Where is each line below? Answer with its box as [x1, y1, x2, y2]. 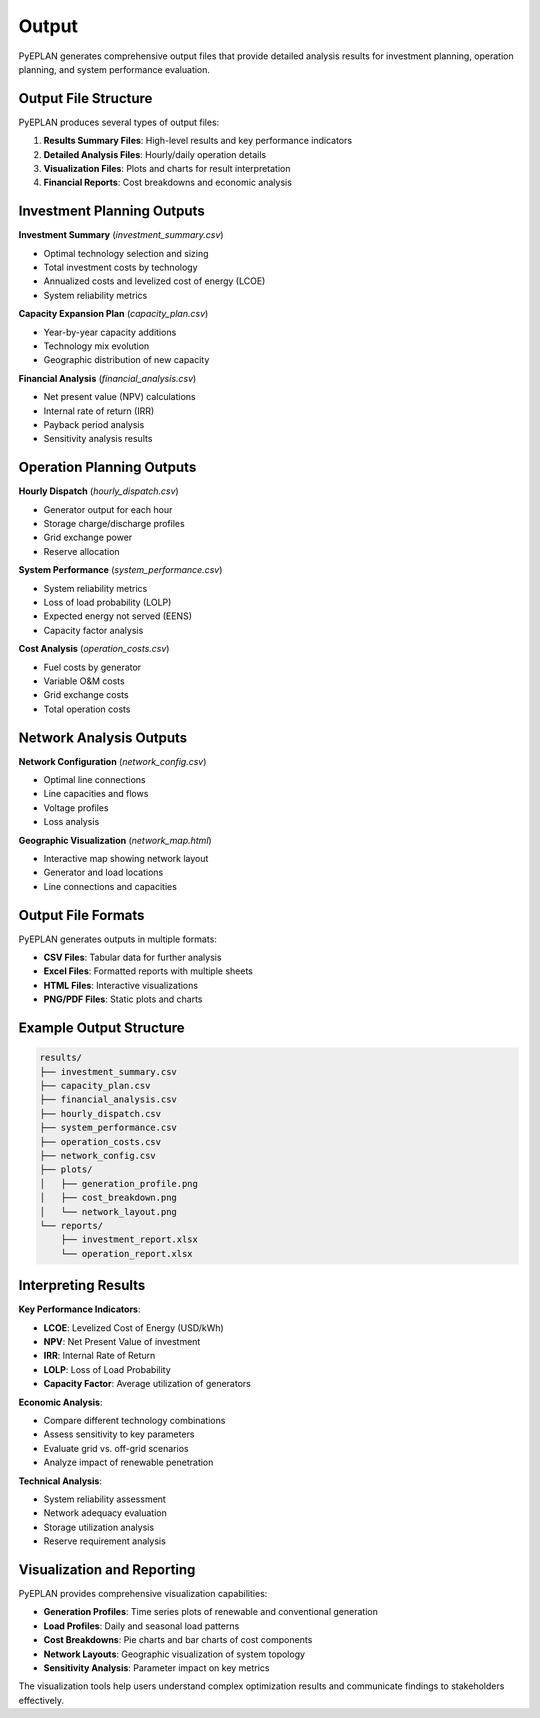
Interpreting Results [18, 1277, 146, 1294]
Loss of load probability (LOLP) [43, 596, 172, 609]
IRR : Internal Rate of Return [43, 1350, 156, 1362]
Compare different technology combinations [43, 1414, 226, 1426]
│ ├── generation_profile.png [39, 1178, 199, 1189]
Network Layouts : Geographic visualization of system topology [43, 1648, 305, 1660]
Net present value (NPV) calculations [43, 391, 197, 403]
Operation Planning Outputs [18, 459, 197, 476]
